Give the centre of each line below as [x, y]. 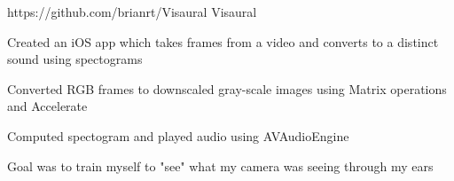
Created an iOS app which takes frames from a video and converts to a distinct [223, 41]
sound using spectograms [75, 59]
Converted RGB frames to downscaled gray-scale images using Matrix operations [227, 88]
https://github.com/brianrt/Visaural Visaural [132, 12]
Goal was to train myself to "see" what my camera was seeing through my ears [220, 165]
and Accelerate [47, 106]
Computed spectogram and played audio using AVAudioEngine [178, 135]
